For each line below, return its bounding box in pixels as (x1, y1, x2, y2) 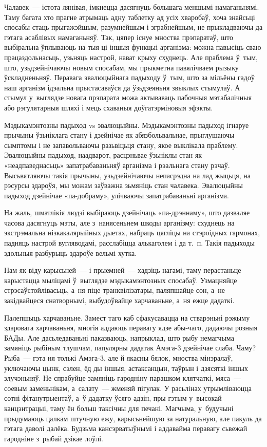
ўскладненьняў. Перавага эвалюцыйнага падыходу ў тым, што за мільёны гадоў (4, 72, 255, 83)
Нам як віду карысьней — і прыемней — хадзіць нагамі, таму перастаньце (4, 265, 241, 275)
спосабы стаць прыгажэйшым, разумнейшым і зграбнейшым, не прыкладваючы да (4, 22, 263, 32)
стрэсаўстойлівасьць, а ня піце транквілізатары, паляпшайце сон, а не (4, 285, 225, 295)
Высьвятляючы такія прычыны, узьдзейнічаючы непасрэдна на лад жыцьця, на (4, 170, 251, 180)
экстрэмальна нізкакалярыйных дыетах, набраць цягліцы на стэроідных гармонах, (4, 227, 260, 238)
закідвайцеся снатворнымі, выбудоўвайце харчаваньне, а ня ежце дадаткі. (4, 295, 235, 306)
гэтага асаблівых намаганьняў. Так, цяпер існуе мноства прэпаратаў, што (4, 31, 233, 42)
